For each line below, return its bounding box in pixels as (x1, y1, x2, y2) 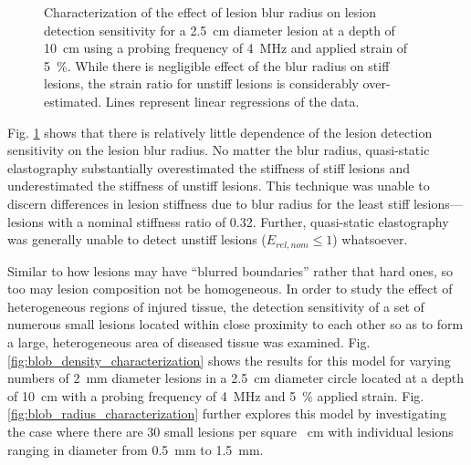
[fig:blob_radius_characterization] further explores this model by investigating (7, 404, 446, 423)
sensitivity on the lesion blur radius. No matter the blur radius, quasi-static (7, 140, 430, 160)
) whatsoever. (332, 230, 408, 249)
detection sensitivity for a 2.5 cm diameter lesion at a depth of (44, 20, 395, 39)
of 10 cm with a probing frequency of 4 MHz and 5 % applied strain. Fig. (7, 386, 424, 405)
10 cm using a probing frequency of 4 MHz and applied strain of (44, 38, 408, 57)
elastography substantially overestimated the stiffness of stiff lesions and (7, 158, 411, 177)
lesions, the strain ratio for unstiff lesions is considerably (44, 74, 359, 93)
